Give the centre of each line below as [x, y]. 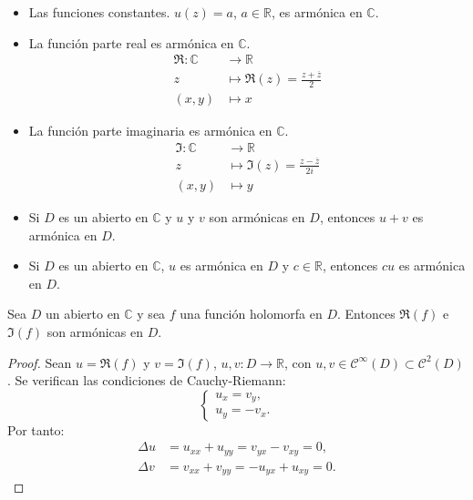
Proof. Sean [40, 362]
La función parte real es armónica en [131, 42]
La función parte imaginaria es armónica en [150, 130]
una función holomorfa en [251, 314]
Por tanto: [36, 429]
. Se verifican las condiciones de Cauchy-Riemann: [147, 380]
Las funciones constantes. [99, 12]
